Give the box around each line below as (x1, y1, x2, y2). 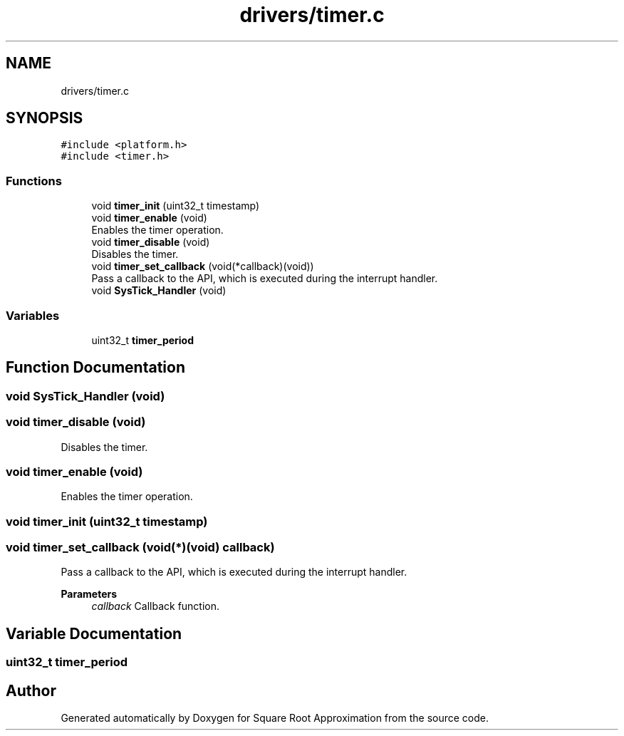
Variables (6, 308, 60, 323)
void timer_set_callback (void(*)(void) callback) (6, 540, 275, 555)
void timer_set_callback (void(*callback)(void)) (91, 260, 314, 273)
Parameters (61, 588, 118, 601)
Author (6, 681, 56, 700)
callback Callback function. (91, 600, 220, 613)
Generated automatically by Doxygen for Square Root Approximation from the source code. (61, 712, 489, 725)
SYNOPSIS (6, 109, 83, 128)
